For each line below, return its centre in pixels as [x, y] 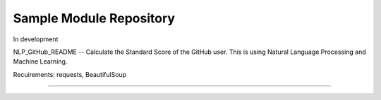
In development [36, 39]
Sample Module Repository [94, 18]
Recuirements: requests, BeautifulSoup [70, 74]
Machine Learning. [40, 62]
